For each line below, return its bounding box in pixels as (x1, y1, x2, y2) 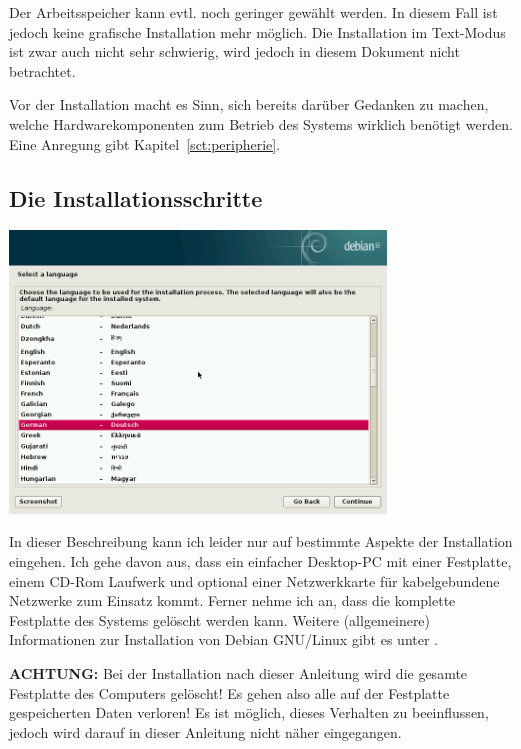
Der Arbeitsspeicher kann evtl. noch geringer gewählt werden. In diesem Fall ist (9, 2, 498, 22)
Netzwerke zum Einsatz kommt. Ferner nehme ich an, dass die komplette (9, 590, 456, 611)
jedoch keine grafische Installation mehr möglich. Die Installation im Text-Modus (9, 21, 506, 42)
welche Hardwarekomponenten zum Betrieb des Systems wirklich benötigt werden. (9, 113, 513, 134)
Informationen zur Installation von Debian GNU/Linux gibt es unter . (9, 629, 438, 650)
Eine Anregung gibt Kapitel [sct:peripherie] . (9, 133, 281, 154)
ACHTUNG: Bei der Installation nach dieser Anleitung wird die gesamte (9, 662, 468, 683)
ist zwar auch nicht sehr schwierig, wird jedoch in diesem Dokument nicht (9, 41, 460, 62)
